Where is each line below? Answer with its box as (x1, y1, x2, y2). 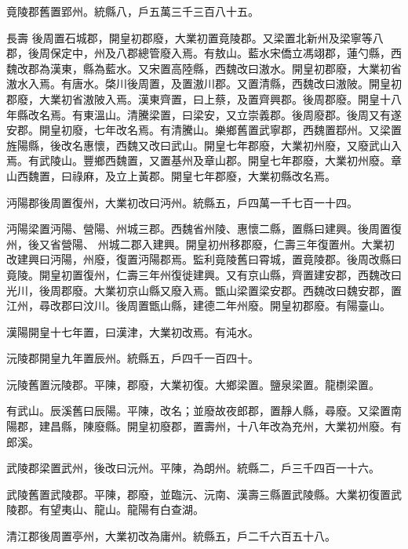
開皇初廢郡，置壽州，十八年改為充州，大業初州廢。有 (126, 418, 402, 434)
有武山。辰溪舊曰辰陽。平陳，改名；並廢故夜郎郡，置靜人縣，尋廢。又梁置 (6, 402, 391, 419)
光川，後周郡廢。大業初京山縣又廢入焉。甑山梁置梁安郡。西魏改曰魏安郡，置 (6, 282, 402, 298)
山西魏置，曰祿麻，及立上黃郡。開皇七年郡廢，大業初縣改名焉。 (6, 167, 336, 184)
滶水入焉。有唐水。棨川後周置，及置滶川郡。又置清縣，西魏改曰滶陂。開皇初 (6, 75, 402, 92)
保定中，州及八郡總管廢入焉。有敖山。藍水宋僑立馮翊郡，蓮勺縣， (49, 45, 391, 61)
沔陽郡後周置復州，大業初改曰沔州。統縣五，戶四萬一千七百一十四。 (6, 194, 358, 210)
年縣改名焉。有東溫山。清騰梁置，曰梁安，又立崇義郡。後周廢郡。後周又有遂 (6, 106, 402, 122)
